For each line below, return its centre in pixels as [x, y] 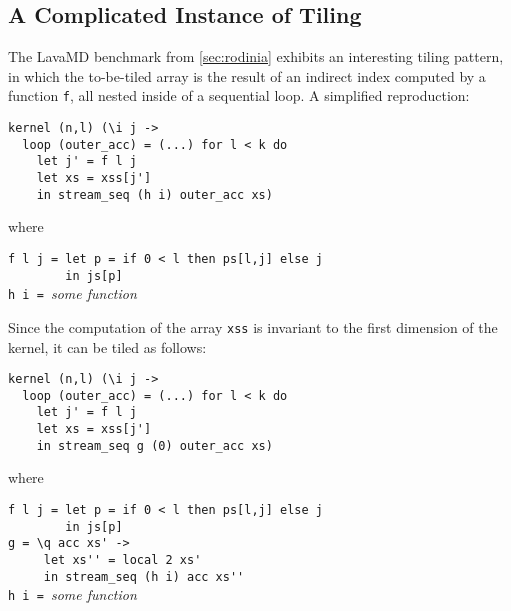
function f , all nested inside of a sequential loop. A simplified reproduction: [239, 95]
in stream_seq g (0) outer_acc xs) [154, 445]
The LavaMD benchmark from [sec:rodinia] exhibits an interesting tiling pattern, [256, 56]
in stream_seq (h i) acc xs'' [144, 576]
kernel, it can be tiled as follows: [107, 346]
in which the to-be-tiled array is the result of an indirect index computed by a [247, 75]
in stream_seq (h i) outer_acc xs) [154, 194]
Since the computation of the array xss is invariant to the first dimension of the [253, 326]
